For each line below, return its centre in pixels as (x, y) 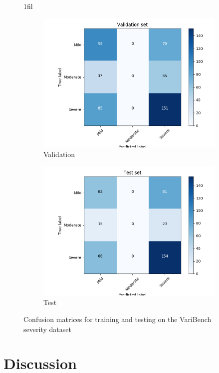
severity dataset (47, 329)
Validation (59, 154)
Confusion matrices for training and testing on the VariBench (117, 319)
